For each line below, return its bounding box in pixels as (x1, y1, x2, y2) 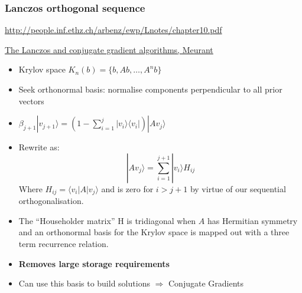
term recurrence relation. (18, 238, 109, 250)
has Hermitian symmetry (207, 214, 298, 226)
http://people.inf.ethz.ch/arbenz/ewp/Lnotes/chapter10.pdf (5, 24, 222, 36)
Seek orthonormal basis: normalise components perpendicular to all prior (18, 83, 282, 95)
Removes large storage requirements (18, 257, 170, 269)
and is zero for (101, 182, 154, 195)
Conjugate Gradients (168, 277, 244, 289)
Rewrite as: (18, 141, 60, 153)
